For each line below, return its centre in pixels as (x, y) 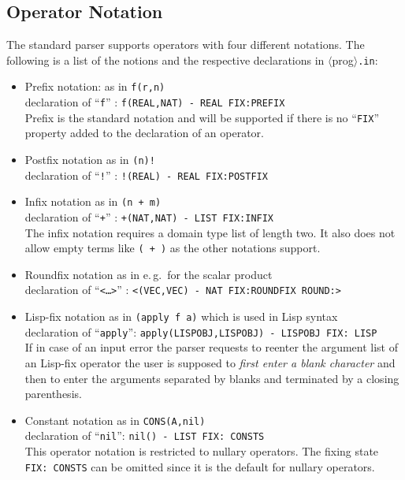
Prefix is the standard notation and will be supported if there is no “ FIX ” (202, 117)
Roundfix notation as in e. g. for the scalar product (149, 274)
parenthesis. (53, 394)
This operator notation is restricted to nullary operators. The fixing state (202, 451)
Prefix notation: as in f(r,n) (95, 86)
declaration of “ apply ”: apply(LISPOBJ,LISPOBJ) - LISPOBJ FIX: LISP (201, 331)
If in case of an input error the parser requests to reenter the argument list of (212, 347)
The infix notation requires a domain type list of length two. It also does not (210, 232)
